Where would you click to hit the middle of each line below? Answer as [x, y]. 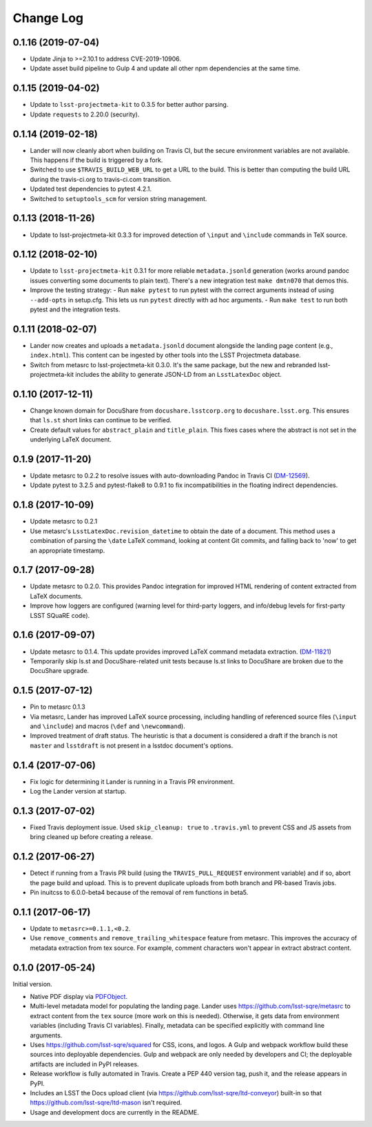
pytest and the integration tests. [75, 309]
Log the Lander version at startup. [78, 792]
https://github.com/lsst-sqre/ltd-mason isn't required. [106, 1103]
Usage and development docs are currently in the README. [114, 1112]
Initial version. [33, 984]
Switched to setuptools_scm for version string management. [118, 198]
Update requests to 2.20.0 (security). [85, 114]
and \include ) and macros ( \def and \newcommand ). [107, 726]
